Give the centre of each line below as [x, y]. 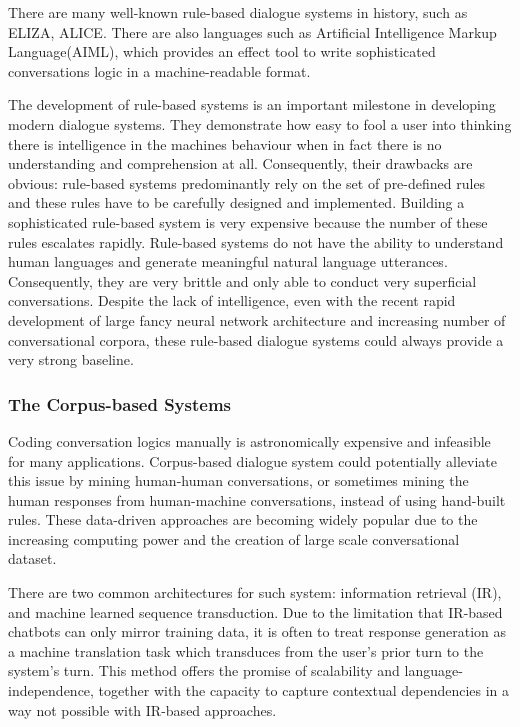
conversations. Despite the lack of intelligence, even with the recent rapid [232, 300]
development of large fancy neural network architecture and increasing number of [257, 319]
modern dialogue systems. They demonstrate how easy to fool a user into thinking [260, 123]
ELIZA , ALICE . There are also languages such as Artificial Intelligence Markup [252, 31]
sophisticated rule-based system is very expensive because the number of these [248, 221]
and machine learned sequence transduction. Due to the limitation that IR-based [255, 611]
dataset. [32, 558]
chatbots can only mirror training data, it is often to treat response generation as [257, 631]
